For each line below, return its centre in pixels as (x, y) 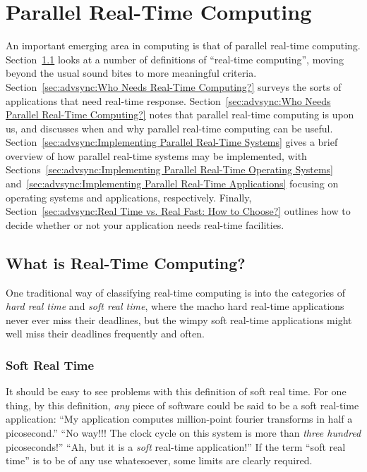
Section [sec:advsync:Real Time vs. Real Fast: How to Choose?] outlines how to (178, 211)
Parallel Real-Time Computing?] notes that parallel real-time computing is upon (180, 114)
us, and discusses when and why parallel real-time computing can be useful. (169, 128)
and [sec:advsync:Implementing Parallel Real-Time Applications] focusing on (172, 184)
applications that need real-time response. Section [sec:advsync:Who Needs (168, 100)
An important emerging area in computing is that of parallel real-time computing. (183, 45)
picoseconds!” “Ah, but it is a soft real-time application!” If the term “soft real (176, 446)
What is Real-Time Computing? (126, 262)
